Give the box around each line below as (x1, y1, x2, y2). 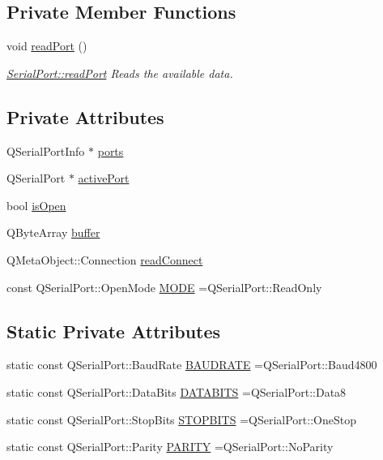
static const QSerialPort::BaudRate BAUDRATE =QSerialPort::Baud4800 (6, 356, 377, 373)
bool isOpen (6, 196, 66, 213)
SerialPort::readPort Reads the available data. (6, 64, 233, 81)
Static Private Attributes (6, 318, 221, 343)
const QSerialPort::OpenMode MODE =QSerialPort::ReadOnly (6, 278, 322, 295)
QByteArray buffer (6, 224, 100, 241)
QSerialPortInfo (6, 142, 85, 159)
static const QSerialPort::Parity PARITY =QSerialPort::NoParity (6, 438, 334, 455)
